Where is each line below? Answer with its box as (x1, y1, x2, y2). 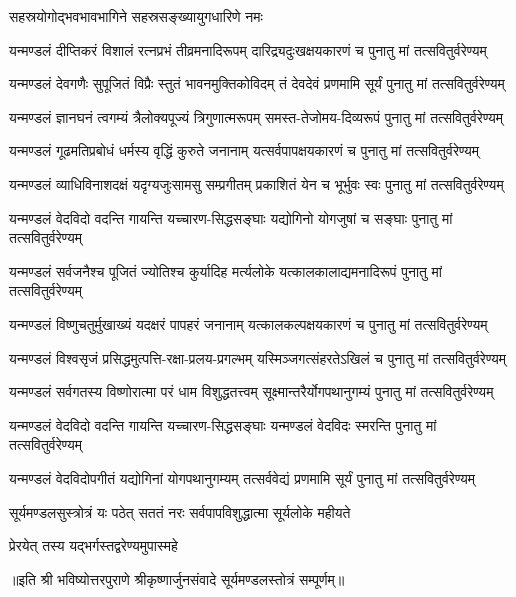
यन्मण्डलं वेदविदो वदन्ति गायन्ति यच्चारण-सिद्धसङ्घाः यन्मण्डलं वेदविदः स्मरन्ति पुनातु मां (9, 414, 437, 435)
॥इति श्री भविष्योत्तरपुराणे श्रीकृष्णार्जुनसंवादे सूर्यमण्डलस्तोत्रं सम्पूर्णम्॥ (9, 568, 345, 589)
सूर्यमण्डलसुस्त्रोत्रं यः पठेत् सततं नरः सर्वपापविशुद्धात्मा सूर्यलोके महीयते (9, 501, 351, 522)
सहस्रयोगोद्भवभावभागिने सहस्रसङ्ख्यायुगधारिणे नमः (9, 6, 263, 26)
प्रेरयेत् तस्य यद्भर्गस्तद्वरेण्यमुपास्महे (9, 535, 178, 556)
